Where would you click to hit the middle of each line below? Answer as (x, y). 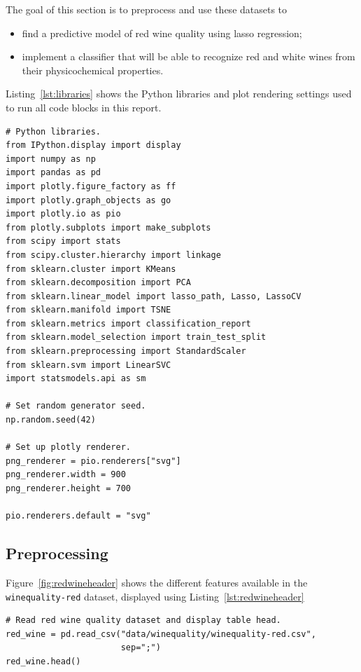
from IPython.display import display (93, 145)
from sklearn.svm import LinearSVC (89, 365)
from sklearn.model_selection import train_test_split (136, 337)
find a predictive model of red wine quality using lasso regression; (162, 33)
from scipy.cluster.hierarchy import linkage (113, 255)
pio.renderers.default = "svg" (78, 516)
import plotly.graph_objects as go (89, 200)
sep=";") (141, 648)
